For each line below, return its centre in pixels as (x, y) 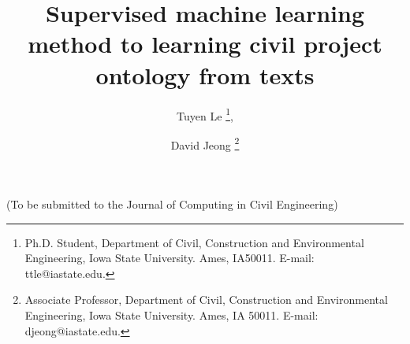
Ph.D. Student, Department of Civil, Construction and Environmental (194, 242)
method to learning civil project (205, 44)
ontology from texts (205, 74)
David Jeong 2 (205, 143)
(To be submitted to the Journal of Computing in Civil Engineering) (172, 204)
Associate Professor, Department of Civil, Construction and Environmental (206, 300)
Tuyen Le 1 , (205, 114)
